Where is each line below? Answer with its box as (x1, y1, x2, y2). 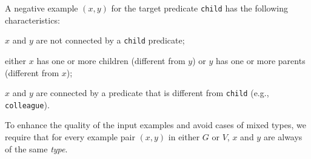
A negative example (5, 2, 78, 14)
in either (168, 131, 200, 143)
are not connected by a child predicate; (36, 34, 185, 47)
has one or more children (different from (36, 54, 186, 67)
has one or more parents (216, 54, 306, 67)
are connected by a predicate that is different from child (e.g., (36, 86, 269, 99)
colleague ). (5, 98, 50, 111)
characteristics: (5, 13, 60, 26)
